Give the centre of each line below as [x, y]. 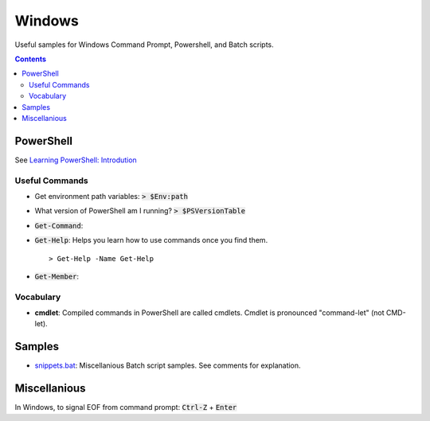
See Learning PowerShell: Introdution [76, 160]
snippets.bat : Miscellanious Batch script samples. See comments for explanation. [168, 365]
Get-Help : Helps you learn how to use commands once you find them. [151, 240]
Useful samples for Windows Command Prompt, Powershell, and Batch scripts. [144, 45]
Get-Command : [59, 225]
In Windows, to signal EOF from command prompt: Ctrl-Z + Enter [126, 407]
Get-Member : [57, 276]
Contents [31, 59]
